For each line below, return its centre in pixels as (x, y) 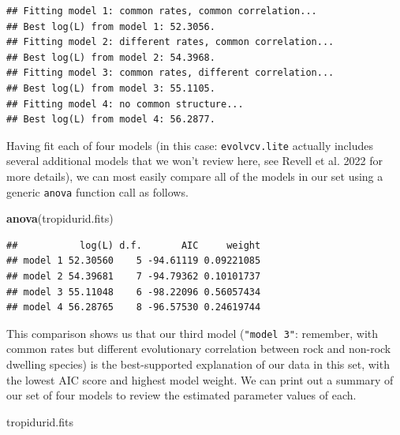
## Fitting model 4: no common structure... (125, 104)
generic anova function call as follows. (97, 191)
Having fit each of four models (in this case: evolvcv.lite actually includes (190, 145)
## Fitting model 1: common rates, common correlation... (162, 11)
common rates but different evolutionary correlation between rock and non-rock (199, 349)
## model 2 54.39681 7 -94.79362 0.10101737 (134, 277)
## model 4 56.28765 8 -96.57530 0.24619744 (134, 307)
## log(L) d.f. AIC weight (134, 245)
